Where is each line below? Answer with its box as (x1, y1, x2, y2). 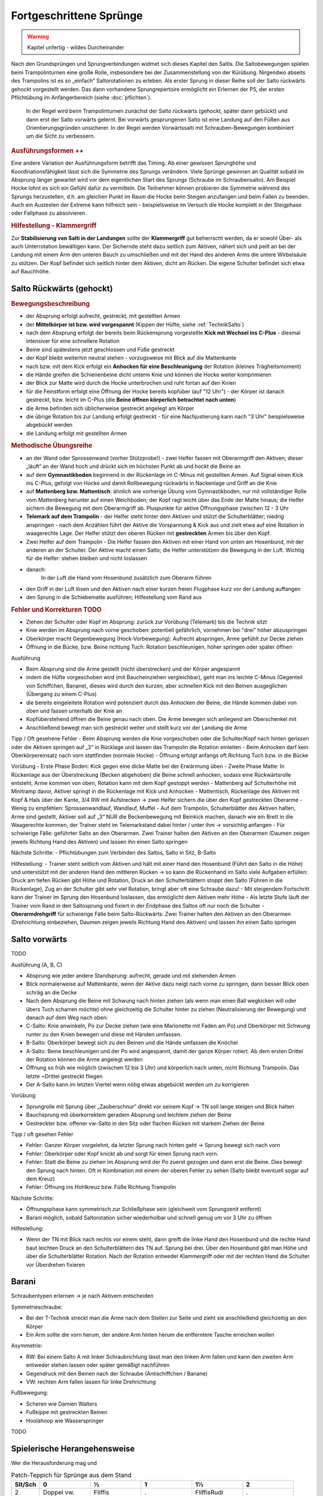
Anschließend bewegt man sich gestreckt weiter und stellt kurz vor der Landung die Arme (26, 724, 248, 731)
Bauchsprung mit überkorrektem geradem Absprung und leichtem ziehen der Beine (26, 1111, 231, 1118)
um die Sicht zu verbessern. (26, 132, 96, 140)
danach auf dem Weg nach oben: (26, 1014, 108, 1021)
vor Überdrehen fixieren (26, 1261, 86, 1268)
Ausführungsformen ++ (11, 147, 84, 155)
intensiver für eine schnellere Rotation (26, 337, 120, 345)
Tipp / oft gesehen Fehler (11, 1131, 74, 1138)
